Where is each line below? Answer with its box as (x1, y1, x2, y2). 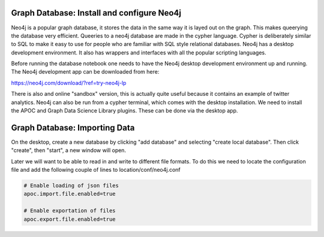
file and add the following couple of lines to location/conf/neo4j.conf (11, 166, 181, 174)
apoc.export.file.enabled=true (23, 215, 116, 223)
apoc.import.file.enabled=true (23, 190, 116, 197)
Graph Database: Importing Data (11, 123, 135, 133)
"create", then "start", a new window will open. (11, 147, 126, 154)
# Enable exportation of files (23, 207, 116, 214)
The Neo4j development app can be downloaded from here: (11, 68, 160, 75)
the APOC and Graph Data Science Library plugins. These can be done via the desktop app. (11, 107, 238, 114)
